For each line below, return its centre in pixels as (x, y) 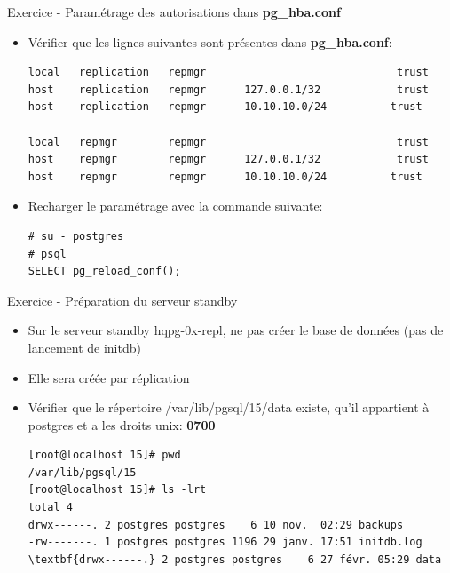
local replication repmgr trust (228, 72)
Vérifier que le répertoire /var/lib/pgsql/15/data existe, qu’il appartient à (229, 407)
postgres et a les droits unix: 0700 (122, 424)
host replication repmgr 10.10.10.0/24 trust (225, 107)
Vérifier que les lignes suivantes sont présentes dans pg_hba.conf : (210, 41)
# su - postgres (76, 236)
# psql (47, 254)
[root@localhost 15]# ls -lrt (117, 490)
